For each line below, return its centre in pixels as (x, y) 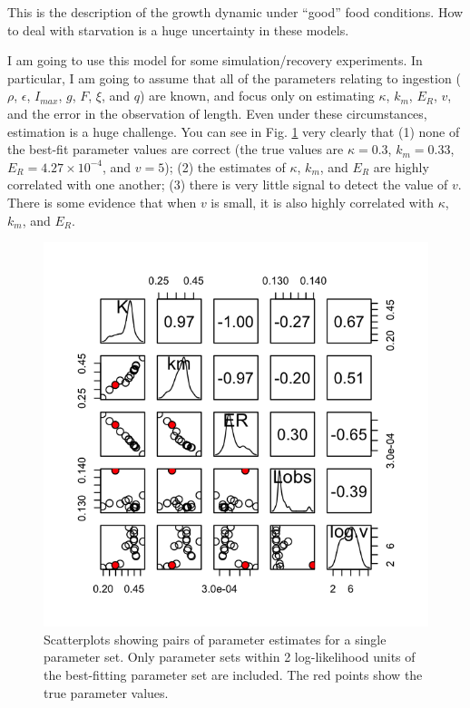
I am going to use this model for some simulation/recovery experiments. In (215, 60)
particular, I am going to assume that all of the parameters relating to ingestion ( (234, 78)
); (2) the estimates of (225, 166)
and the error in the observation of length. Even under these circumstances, (217, 113)
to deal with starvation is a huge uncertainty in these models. (178, 29)
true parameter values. (106, 692)
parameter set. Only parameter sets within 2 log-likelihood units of (230, 657)
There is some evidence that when (102, 202)
